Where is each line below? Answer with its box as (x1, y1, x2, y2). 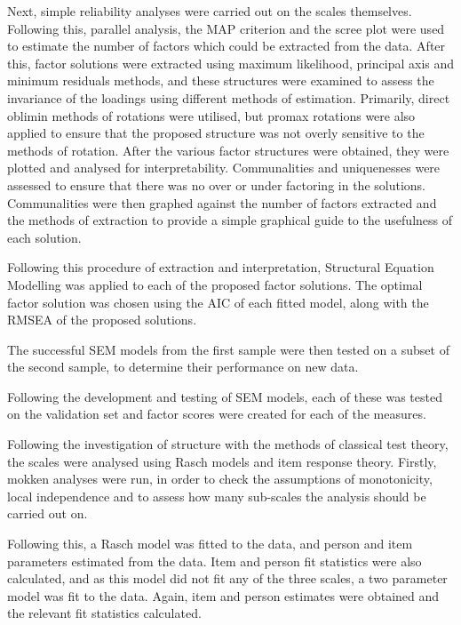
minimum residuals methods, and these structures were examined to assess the (7, 71, 434, 90)
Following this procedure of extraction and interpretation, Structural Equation (7, 258, 434, 276)
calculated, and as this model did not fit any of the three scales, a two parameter (7, 569, 448, 588)
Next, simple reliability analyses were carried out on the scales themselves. (7, 2, 412, 20)
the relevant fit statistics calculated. (7, 604, 202, 622)
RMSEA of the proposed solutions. (7, 310, 197, 329)
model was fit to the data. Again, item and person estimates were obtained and (7, 586, 440, 605)
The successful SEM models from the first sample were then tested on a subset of (7, 340, 449, 358)
